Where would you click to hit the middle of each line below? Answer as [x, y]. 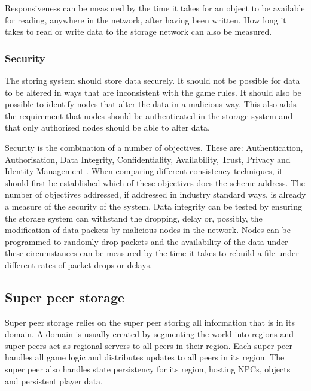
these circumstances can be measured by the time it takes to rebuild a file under [152, 253]
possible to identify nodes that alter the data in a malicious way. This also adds [151, 104]
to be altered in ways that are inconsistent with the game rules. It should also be [153, 92]
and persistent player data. [54, 381]
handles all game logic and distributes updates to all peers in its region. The [145, 357]
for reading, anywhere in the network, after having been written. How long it [146, 19]
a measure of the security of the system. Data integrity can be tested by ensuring [153, 206]
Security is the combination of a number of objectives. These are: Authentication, [154, 147]
